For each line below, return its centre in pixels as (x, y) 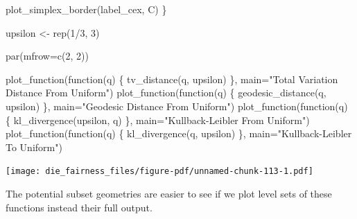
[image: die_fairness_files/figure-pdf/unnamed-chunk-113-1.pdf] (159, 172)
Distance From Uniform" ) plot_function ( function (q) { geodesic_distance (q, (166, 93)
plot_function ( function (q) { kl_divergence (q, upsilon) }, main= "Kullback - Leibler (179, 133)
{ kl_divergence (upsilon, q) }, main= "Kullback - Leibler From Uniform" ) (158, 120)
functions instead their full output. (79, 207)
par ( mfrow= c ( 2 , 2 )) (47, 56)
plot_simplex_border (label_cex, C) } (86, 9)
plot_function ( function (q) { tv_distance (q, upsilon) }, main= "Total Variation (172, 79)
